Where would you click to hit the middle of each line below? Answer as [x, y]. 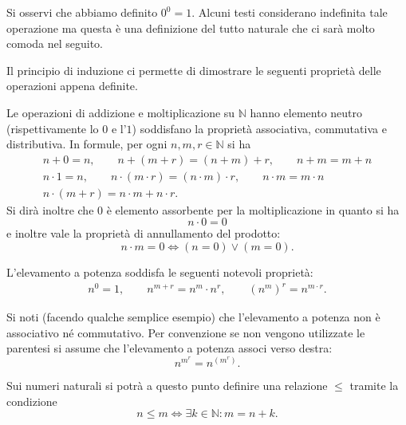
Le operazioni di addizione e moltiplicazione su [121, 112]
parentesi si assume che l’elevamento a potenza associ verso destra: [169, 348]
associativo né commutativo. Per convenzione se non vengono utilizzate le [186, 332]
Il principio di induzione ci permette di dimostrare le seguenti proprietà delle [194, 70]
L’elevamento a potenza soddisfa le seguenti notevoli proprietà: [160, 272]
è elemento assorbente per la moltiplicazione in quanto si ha [253, 209]
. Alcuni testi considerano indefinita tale [290, 12]
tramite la [374, 385]
